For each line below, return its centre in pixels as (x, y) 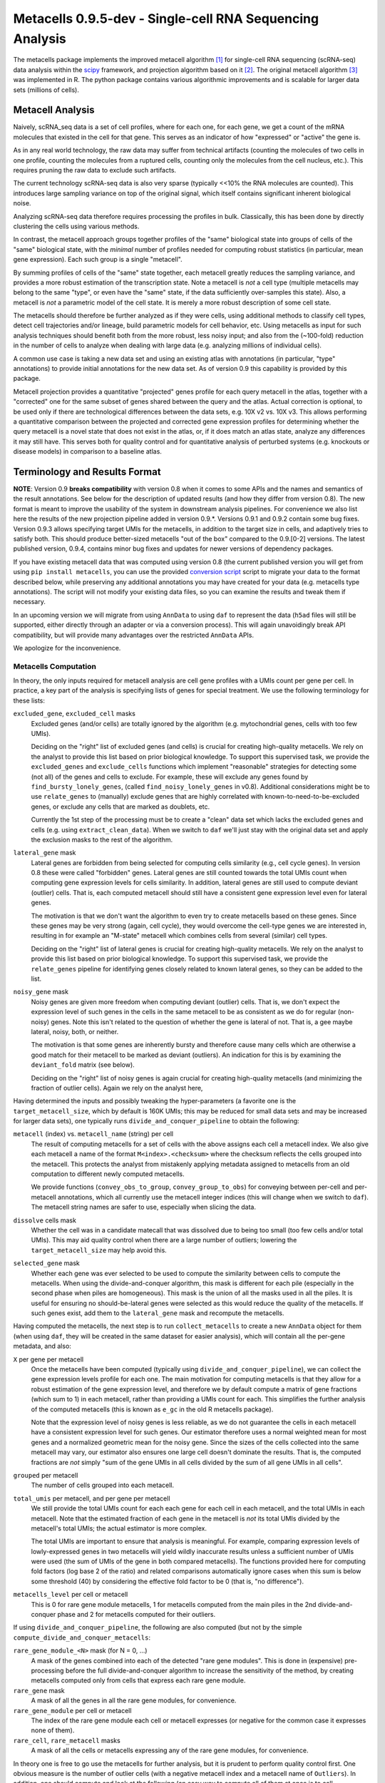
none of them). (53, 1730)
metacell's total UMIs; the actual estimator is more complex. (119, 1528)
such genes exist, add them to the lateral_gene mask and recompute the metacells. (158, 1313)
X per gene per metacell (48, 1359)
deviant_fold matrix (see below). (83, 1065)
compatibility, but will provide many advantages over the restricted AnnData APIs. (134, 635)
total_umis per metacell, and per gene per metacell (92, 1498)
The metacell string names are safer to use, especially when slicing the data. (144, 1207)
